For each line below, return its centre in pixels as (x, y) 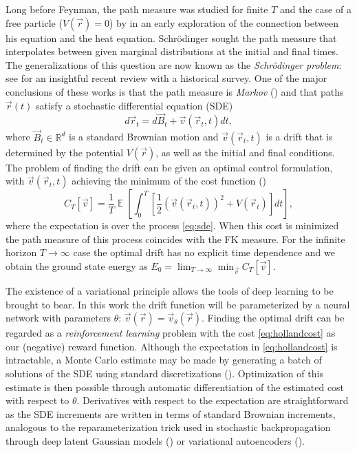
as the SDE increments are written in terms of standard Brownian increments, (171, 413)
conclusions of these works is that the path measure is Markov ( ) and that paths (175, 91)
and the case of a (315, 9)
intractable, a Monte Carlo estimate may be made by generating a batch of (164, 360)
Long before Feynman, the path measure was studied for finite (137, 9)
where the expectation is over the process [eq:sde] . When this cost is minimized (172, 225)
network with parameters (58, 318)
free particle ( (34, 22)
